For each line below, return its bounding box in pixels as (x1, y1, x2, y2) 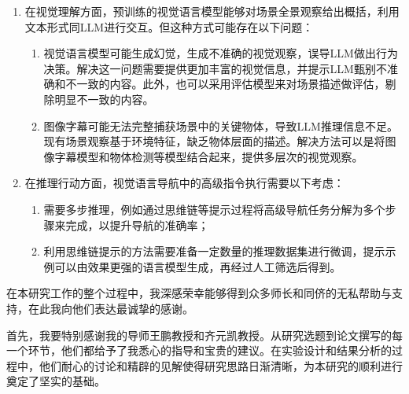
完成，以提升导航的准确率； (65, 216, 209, 233)
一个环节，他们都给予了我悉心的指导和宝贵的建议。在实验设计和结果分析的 (6, 342, 392, 359)
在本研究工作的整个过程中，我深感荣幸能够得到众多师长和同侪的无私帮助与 (6, 285, 392, 301)
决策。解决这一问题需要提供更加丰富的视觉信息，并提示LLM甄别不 (43, 60, 387, 76)
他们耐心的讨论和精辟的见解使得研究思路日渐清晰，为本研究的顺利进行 (39, 357, 403, 374)
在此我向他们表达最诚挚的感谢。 (28, 300, 193, 316)
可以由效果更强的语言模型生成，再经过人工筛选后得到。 (54, 258, 341, 274)
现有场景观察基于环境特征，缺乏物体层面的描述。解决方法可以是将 (43, 133, 385, 149)
